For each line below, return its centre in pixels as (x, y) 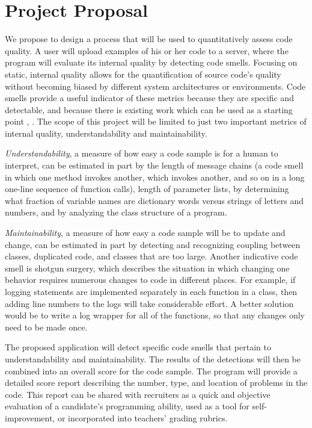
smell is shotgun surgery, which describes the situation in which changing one (147, 268)
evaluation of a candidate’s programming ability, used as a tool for (127, 406)
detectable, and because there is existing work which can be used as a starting (149, 109)
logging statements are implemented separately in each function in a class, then (151, 291)
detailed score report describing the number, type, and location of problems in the (156, 383)
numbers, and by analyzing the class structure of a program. (116, 212)
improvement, (30, 417)
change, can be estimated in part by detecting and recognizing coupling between (153, 244)
